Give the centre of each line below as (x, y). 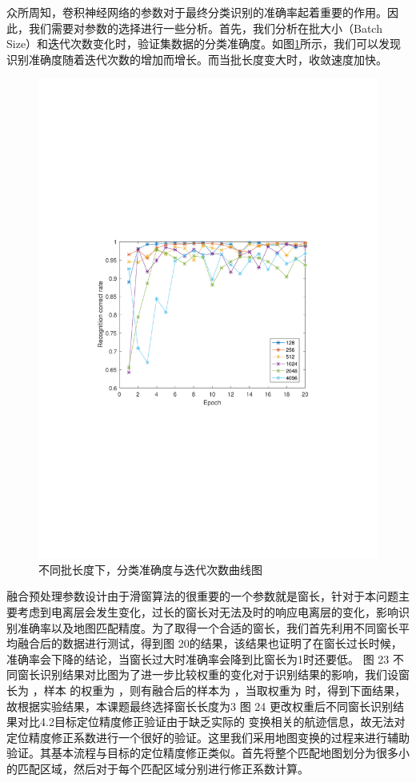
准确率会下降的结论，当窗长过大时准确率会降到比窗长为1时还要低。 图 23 (198, 658)
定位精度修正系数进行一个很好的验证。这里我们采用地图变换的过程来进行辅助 (208, 737)
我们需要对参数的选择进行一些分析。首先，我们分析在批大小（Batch (205, 28)
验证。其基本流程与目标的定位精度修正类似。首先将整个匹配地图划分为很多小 (208, 753)
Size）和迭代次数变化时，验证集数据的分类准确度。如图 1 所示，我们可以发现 (204, 44)
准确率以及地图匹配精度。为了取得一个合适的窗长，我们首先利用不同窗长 (208, 627)
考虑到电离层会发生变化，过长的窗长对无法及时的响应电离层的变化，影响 (208, 612)
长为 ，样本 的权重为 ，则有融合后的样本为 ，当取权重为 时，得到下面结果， (206, 690)
